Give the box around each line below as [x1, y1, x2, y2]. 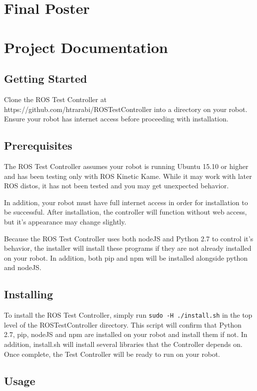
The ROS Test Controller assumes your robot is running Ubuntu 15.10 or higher [4, 161, 249, 171]
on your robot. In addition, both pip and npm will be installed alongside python [4, 252, 248, 263]
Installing [4, 286, 53, 302]
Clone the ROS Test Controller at [4, 94, 107, 104]
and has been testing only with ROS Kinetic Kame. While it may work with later [4, 170, 252, 181]
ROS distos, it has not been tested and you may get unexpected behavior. [4, 180, 229, 191]
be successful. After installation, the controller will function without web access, [4, 207, 247, 217]
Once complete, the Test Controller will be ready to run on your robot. [4, 348, 220, 359]
